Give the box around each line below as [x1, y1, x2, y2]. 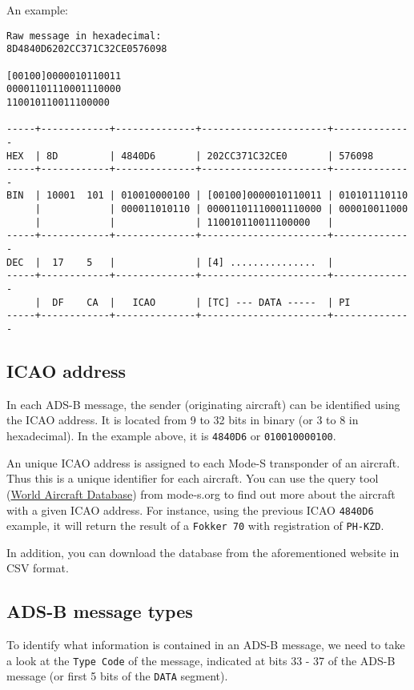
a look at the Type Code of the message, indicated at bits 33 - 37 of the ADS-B [6, 652, 396, 668]
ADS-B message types [6, 599, 193, 624]
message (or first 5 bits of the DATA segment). [6, 668, 228, 684]
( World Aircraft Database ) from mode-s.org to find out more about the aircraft [6, 485, 396, 502]
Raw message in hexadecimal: [6, 30, 162, 42]
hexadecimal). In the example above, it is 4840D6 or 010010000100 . [6, 427, 336, 444]
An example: [6, 2, 68, 18]
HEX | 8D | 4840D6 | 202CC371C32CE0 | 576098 [6, 150, 374, 162]
